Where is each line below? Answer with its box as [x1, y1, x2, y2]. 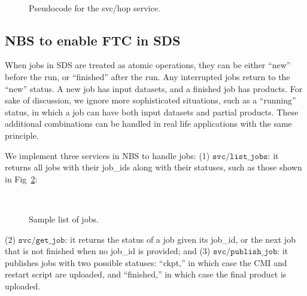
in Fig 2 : [5, 172, 38, 185]
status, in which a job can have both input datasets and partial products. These [5, 105, 299, 118]
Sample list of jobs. [29, 212, 99, 225]
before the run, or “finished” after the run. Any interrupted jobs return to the [5, 70, 290, 83]
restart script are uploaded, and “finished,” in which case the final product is [5, 268, 287, 280]
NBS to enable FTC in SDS [5, 30, 181, 49]
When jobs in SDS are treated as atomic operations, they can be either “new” [5, 59, 291, 71]
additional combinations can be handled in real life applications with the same [5, 117, 292, 130]
